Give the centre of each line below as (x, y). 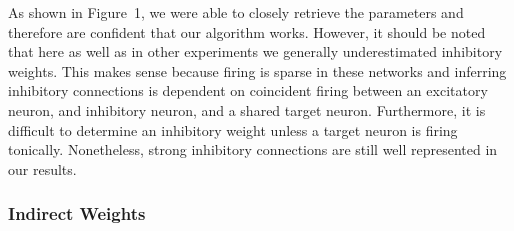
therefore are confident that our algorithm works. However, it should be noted (247, 31)
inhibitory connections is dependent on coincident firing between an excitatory (248, 90)
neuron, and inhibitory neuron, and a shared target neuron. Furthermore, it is (247, 109)
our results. (42, 168)
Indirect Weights (77, 213)
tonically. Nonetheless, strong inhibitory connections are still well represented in (253, 149)
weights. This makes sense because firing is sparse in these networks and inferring (257, 70)
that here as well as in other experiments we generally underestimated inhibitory (255, 51)
